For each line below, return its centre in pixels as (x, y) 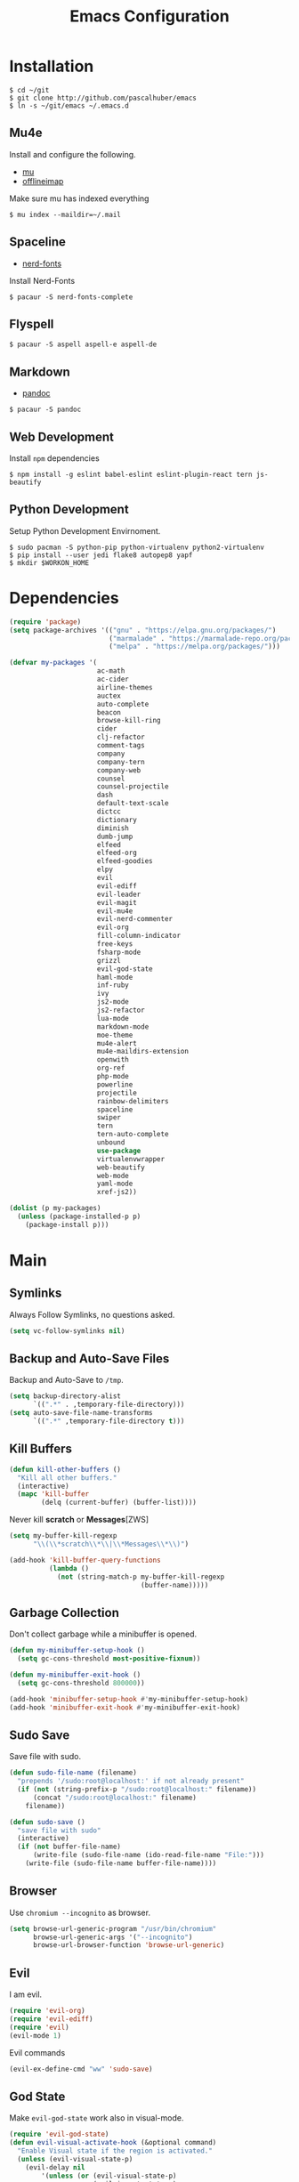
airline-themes (125, 687)
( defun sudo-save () (48, 1822)
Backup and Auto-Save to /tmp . (67, 1380)
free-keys (115, 944)
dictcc (109, 812)
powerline (115, 1084)
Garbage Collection (65, 1612)
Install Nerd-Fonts (42, 280)
